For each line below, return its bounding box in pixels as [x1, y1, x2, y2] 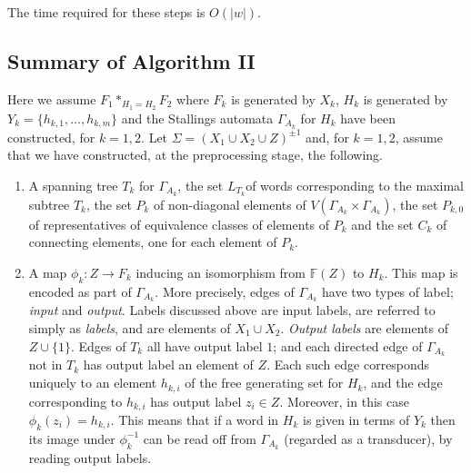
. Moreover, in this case [279, 391, 409, 410]
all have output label [146, 336, 263, 355]
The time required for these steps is [7, 3, 205, 21]
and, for [305, 127, 349, 146]
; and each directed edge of [273, 336, 423, 355]
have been [340, 108, 396, 127]
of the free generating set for [185, 373, 344, 392]
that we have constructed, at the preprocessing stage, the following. [7, 145, 384, 164]
